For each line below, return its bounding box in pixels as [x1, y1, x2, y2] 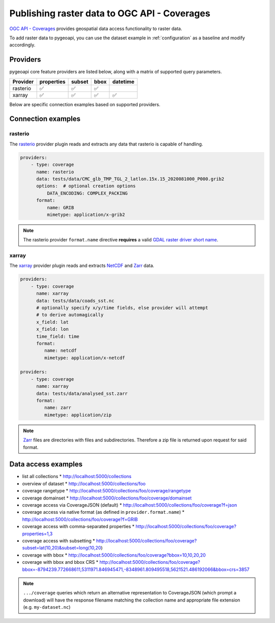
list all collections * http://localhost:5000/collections [22, 474, 132, 480]
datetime [112, 78, 135, 85]
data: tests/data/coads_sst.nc [36, 297, 115, 304]
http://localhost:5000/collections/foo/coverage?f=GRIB [22, 516, 138, 522]
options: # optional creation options [36, 183, 136, 189]
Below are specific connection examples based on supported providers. [9, 101, 160, 107]
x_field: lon [36, 327, 69, 332]
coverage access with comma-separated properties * [22, 524, 135, 530]
